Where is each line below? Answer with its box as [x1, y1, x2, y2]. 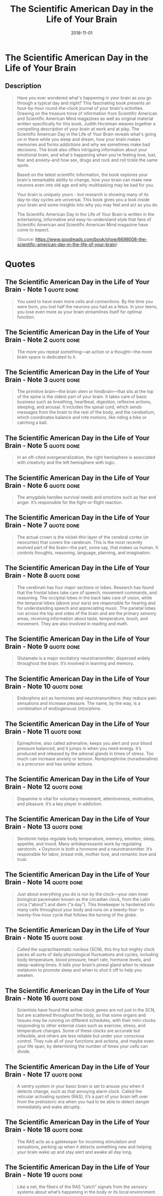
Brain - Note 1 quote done [5, 285, 79, 294]
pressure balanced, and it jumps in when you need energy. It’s [17, 745, 142, 752]
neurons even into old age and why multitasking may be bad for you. [17, 182, 155, 188]
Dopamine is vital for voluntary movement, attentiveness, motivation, [17, 796, 155, 801]
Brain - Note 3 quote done [5, 376, 80, 384]
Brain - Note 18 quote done [5, 1126, 83, 1134]
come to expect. [17, 227, 50, 233]
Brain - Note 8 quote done [5, 572, 80, 580]
